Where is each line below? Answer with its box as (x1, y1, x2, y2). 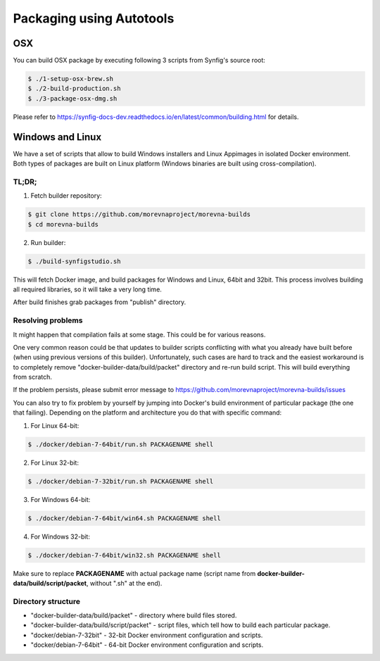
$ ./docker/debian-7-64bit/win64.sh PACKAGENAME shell (27, 514, 221, 522)
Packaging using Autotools (13, 11, 175, 26)
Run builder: (30, 238, 66, 246)
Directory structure (13, 596, 81, 606)
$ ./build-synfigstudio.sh (27, 257, 121, 265)
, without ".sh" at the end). (86, 579, 163, 587)
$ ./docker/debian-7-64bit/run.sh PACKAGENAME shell (27, 440, 214, 448)
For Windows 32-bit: (30, 532, 91, 541)
